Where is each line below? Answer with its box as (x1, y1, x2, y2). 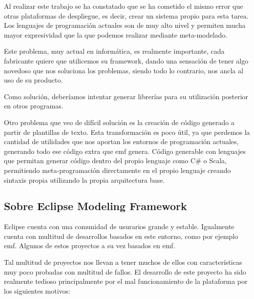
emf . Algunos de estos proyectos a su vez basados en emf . (4, 240, 175, 251)
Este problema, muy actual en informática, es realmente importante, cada (4, 46, 225, 56)
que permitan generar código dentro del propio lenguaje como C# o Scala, (4, 155, 227, 166)
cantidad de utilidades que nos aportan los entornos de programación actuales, (4, 136, 239, 147)
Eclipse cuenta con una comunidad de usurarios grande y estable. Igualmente (4, 221, 234, 232)
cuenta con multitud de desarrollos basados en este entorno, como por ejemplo (4, 231, 238, 241)
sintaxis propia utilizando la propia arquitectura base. (4, 174, 165, 185)
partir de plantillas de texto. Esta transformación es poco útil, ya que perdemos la (4, 127, 250, 137)
